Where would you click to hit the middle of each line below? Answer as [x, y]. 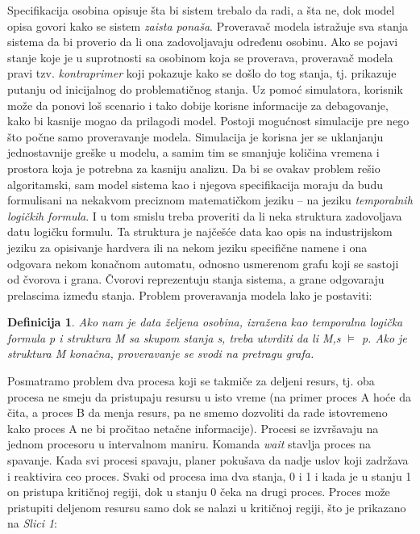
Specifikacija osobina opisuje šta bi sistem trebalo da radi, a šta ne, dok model [201, 10]
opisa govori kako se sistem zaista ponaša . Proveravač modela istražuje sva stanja [208, 25]
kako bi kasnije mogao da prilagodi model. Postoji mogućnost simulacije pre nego [208, 121]
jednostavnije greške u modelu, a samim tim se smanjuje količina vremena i [193, 152]
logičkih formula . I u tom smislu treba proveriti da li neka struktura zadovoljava [205, 215]
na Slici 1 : [33, 523]
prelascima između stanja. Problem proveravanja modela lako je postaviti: [190, 294]
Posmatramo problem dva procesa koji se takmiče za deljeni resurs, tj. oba [191, 381]
